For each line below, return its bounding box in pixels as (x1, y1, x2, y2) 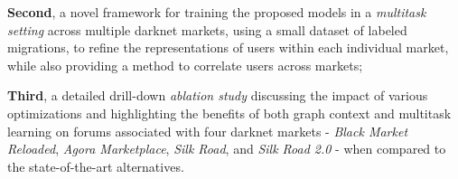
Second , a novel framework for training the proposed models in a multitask (7, 3, 426, 21)
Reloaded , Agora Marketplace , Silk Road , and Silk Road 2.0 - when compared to (7, 139, 446, 158)
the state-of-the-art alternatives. (7, 156, 184, 175)
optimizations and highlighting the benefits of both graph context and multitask (7, 103, 452, 122)
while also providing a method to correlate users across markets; (7, 55, 363, 74)
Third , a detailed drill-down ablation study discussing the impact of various (7, 86, 428, 105)
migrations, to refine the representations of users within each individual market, (7, 38, 449, 57)
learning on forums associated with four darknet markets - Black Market (7, 121, 408, 140)
